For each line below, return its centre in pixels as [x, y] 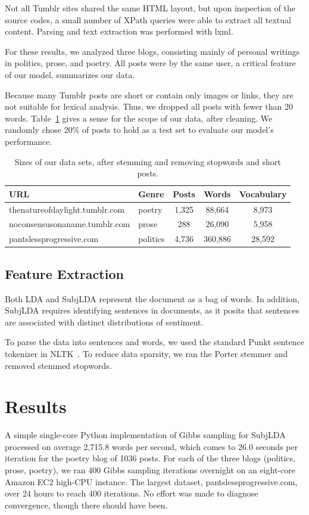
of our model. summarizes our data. [70, 74]
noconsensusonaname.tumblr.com [70, 224]
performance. [29, 141]
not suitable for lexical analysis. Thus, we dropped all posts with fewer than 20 [149, 106]
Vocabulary [263, 193]
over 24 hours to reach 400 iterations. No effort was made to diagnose [132, 493]
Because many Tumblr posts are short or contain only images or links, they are [149, 94]
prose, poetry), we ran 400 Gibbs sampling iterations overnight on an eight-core [150, 470]
